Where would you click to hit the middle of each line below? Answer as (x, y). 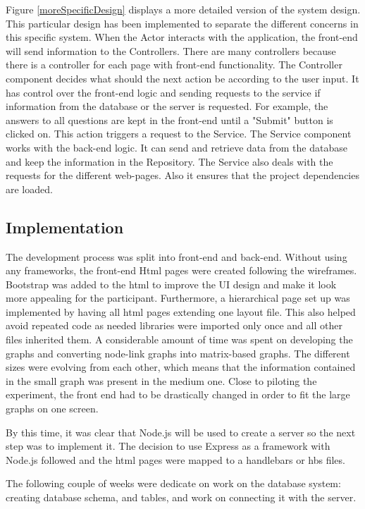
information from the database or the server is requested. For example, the (167, 106)
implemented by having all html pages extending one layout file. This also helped (181, 311)
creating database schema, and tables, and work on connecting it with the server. (181, 497)
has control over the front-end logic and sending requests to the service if (163, 92)
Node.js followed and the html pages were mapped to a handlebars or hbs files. (175, 459)
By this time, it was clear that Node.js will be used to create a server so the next (181, 432)
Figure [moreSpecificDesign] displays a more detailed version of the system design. (183, 9)
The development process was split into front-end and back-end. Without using (177, 256)
